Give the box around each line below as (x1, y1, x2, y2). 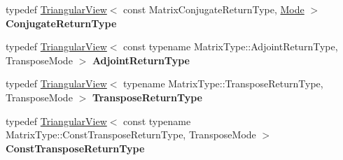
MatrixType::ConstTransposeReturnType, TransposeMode (6, 127, 256, 142)
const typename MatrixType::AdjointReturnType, (123, 39, 338, 54)
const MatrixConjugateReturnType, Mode (123, 2, 304, 16)
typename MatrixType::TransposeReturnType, (123, 76, 323, 91)
